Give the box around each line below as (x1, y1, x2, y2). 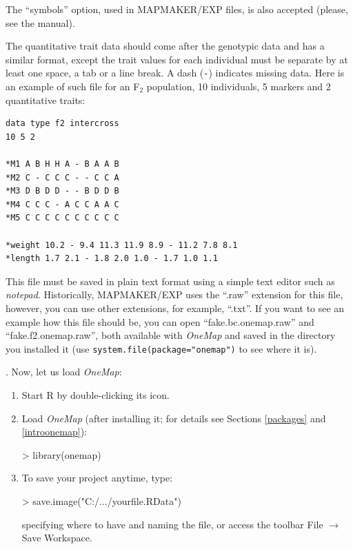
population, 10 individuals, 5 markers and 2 (146, 79, 331, 94)
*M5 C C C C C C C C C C (6, 213, 119, 223)
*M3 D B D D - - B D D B (6, 186, 119, 196)
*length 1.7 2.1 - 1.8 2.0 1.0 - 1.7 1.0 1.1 (6, 253, 218, 264)
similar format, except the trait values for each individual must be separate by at (6, 52, 348, 66)
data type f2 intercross (6, 118, 119, 129)
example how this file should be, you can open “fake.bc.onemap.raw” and (6, 314, 314, 329)
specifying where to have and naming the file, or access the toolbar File (21, 517, 323, 531)
